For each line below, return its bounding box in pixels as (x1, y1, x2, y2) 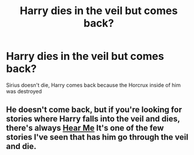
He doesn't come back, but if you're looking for (6, 105, 182, 115)
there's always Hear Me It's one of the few (6, 123, 164, 133)
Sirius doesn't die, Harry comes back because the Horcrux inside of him (6, 81, 181, 89)
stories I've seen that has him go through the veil (6, 132, 189, 142)
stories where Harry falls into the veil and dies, (6, 114, 180, 124)
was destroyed (6, 87, 42, 95)
